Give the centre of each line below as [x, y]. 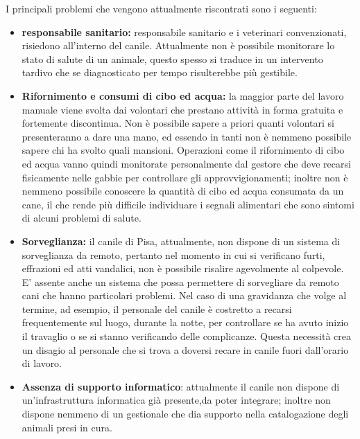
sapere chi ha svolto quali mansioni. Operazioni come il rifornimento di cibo [183, 150]
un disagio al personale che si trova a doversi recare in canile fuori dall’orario [185, 349]
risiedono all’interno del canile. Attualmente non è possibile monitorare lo [178, 45]
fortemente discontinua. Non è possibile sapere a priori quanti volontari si [178, 123]
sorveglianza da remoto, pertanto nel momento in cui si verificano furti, [173, 254]
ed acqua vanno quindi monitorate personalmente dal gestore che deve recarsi [186, 163]
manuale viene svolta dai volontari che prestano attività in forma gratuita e [182, 109]
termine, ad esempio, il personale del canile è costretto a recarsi [157, 308]
